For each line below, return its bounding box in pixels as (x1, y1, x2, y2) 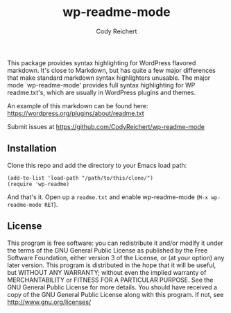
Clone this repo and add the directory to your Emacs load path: (7, 161, 187, 169)
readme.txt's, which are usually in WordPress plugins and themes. (7, 88, 196, 96)
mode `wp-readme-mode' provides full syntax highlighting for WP (7, 81, 196, 89)
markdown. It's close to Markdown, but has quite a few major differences (7, 66, 216, 74)
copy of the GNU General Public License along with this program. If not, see (7, 290, 224, 298)
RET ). (44, 200, 58, 208)
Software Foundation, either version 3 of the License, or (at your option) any (7, 253, 225, 262)
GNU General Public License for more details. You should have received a (7, 282, 217, 291)
